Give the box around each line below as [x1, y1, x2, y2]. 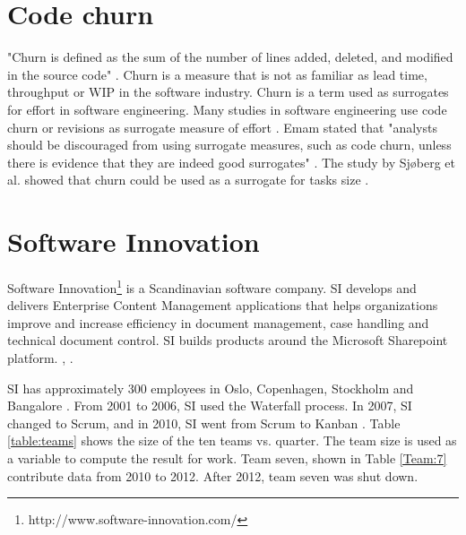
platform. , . [7, 349, 73, 367]
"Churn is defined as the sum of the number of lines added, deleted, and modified [7, 47, 453, 66]
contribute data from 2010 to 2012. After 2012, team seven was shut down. [7, 466, 419, 485]
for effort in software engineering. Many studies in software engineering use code [7, 99, 447, 118]
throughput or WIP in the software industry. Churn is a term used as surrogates [7, 82, 449, 101]
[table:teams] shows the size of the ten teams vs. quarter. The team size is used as [7, 431, 457, 450]
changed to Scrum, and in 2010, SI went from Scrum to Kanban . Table [7, 413, 401, 432]
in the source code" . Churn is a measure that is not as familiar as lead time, [7, 65, 427, 83]
